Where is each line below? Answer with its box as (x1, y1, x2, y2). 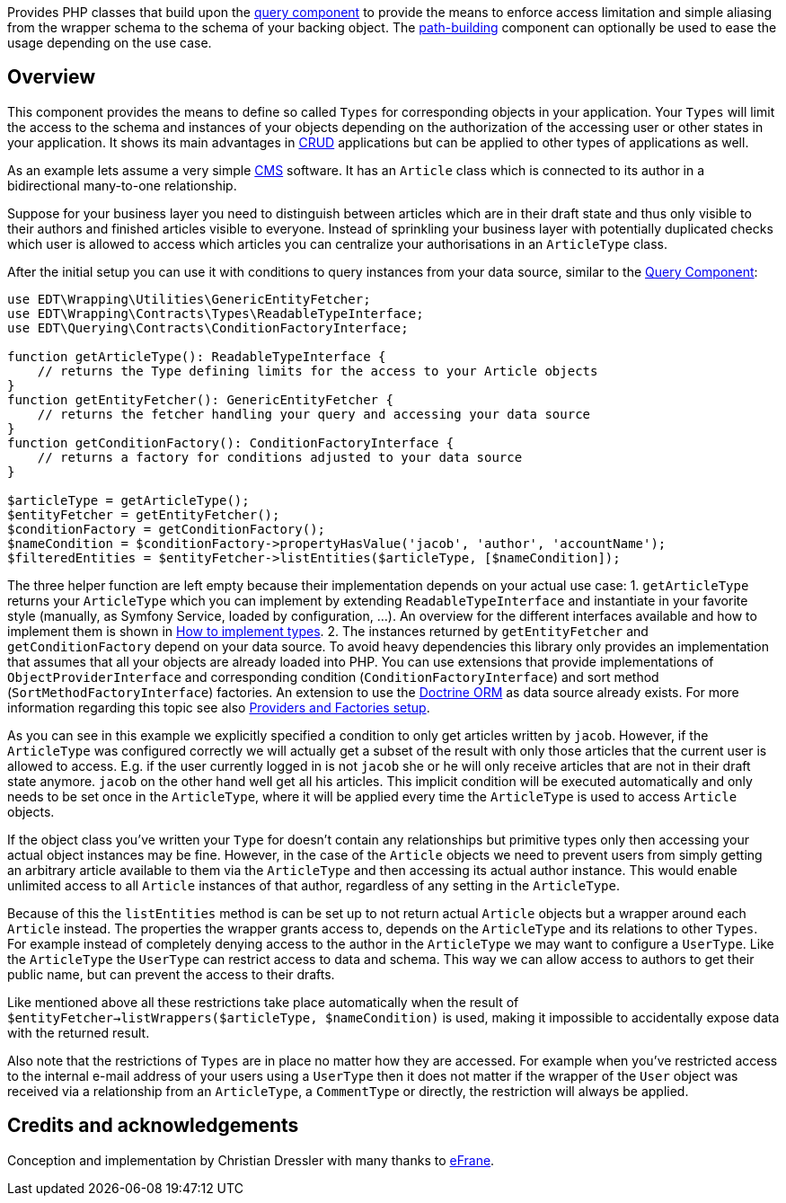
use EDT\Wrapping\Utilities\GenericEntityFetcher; (7, 291, 371, 306)
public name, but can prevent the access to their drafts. (7, 966, 335, 982)
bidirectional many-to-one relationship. (7, 177, 237, 193)
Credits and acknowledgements (7, 1114, 299, 1137)
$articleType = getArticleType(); (7, 492, 250, 508)
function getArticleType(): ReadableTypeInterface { (7, 349, 386, 364)
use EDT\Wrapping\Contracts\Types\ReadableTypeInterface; (7, 305, 424, 321)
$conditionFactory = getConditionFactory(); (7, 521, 326, 536)
